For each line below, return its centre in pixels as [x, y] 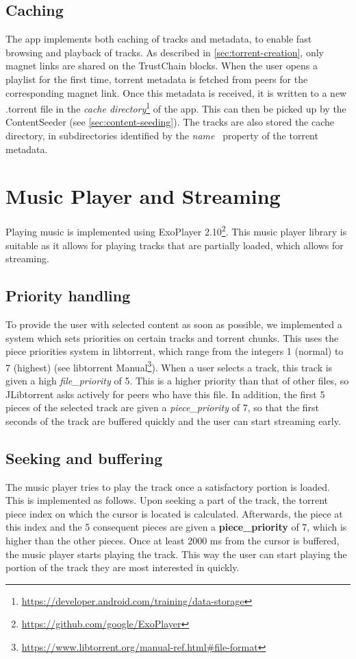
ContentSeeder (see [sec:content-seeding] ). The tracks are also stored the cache [170, 122]
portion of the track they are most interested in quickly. [123, 567]
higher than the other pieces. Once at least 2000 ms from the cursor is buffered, [173, 540]
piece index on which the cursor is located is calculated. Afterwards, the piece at [174, 513]
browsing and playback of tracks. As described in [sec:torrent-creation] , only [165, 52]
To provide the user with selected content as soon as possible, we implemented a [174, 324]
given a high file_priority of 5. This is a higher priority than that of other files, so [177, 380]
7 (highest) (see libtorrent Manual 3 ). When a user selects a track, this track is [169, 366]
